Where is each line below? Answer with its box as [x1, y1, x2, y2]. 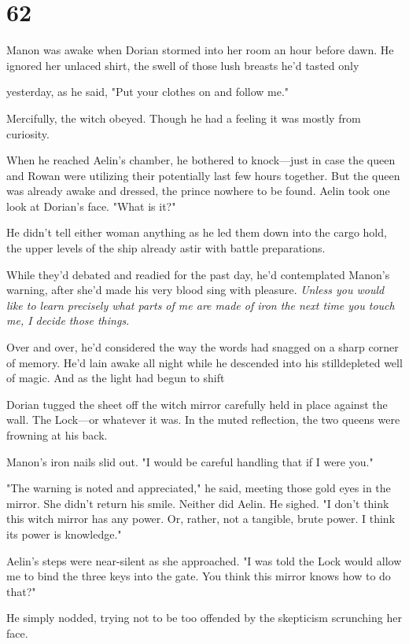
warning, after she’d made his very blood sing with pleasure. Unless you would [6, 282, 385, 298]
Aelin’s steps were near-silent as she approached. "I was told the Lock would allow [6, 552, 402, 569]
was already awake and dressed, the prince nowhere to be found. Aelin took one [6, 182, 390, 199]
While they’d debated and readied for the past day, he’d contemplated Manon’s [6, 266, 390, 282]
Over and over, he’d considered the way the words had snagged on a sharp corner [6, 339, 399, 355]
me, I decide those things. [6, 312, 130, 329]
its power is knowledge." [6, 525, 122, 542]
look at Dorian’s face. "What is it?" [6, 197, 176, 214]
